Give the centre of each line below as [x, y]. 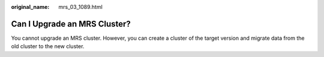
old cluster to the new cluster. [48, 46]
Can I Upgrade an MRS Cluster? [71, 24]
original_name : [30, 7]
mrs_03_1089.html [81, 7]
